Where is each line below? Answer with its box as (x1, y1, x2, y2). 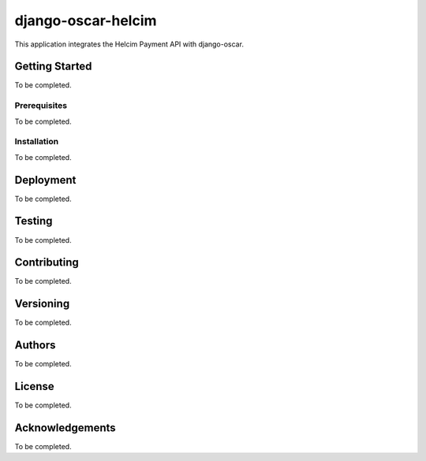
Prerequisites (14, 100, 67, 111)
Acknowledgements (14, 421, 116, 434)
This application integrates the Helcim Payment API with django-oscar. (14, 39, 245, 49)
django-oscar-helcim (14, 12, 157, 29)
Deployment (14, 173, 77, 187)
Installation (14, 136, 59, 147)
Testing (14, 214, 53, 228)
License (14, 380, 54, 393)
